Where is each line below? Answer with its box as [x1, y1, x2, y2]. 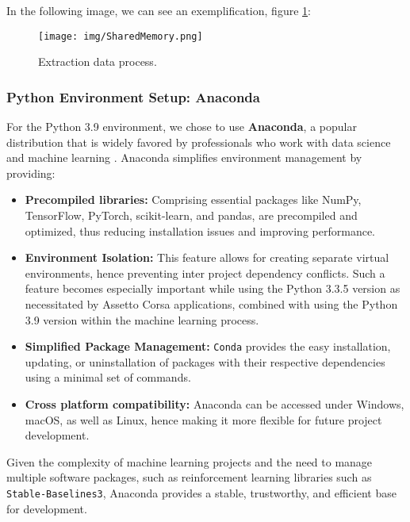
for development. [6, 500, 87, 516]
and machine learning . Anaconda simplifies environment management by [6, 149, 362, 166]
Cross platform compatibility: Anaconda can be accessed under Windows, [25, 396, 404, 413]
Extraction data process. [38, 53, 157, 70]
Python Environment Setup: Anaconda [6, 86, 260, 106]
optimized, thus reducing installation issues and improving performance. [25, 222, 375, 239]
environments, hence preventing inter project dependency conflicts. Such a [25, 264, 385, 281]
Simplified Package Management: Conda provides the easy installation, [25, 338, 391, 355]
